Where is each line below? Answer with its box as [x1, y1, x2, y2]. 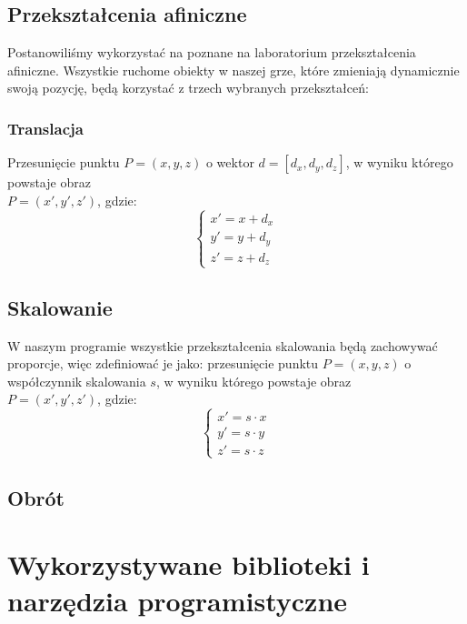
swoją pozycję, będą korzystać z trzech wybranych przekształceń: [7, 78, 369, 97]
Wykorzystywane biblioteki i [7, 546, 370, 583]
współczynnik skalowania [7, 371, 146, 390]
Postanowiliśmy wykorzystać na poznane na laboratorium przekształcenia [7, 43, 416, 62]
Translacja [7, 116, 84, 139]
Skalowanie [7, 293, 113, 321]
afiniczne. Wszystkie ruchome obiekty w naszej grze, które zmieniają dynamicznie [7, 60, 460, 79]
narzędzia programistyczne [7, 581, 348, 619]
